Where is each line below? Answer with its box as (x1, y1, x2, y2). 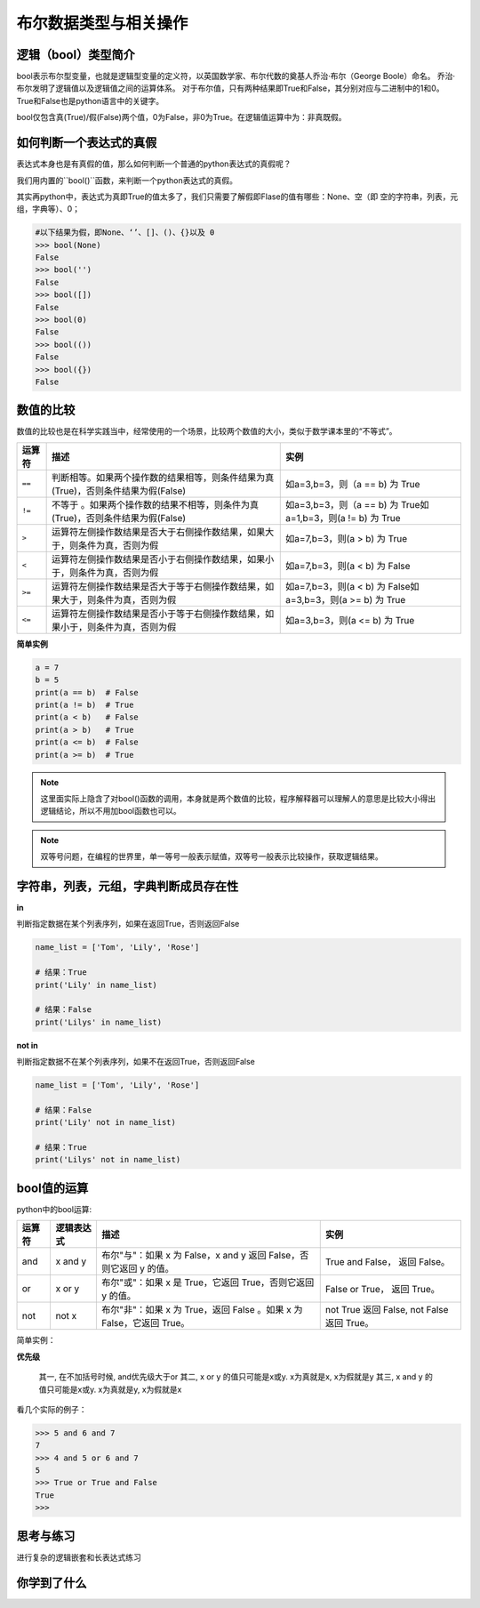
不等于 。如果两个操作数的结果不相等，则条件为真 (52, 498, 260, 511)
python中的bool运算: (16, 1203, 92, 1214)
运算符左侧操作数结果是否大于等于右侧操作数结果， (52, 580, 266, 592)
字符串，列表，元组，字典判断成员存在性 (16, 879, 239, 894)
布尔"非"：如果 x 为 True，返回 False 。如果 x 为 (100, 1304, 303, 1316)
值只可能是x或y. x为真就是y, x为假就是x (38, 1384, 182, 1395)
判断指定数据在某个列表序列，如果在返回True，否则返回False (16, 919, 240, 929)
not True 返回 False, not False (324, 1304, 449, 1316)
